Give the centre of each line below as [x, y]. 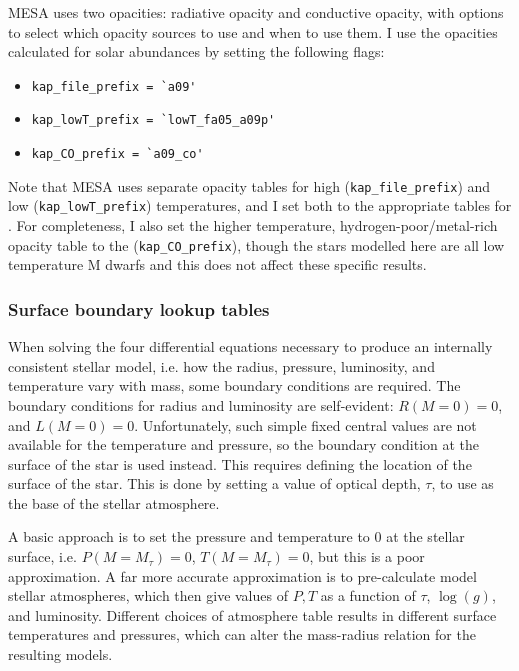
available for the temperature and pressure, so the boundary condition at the [244, 444]
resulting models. [60, 654]
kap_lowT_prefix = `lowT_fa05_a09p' [153, 120]
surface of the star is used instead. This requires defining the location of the [240, 463]
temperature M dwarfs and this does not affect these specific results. [217, 264]
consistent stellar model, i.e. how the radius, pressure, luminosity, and [221, 365]
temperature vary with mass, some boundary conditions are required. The [234, 385]
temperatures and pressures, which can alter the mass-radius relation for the [242, 634]
